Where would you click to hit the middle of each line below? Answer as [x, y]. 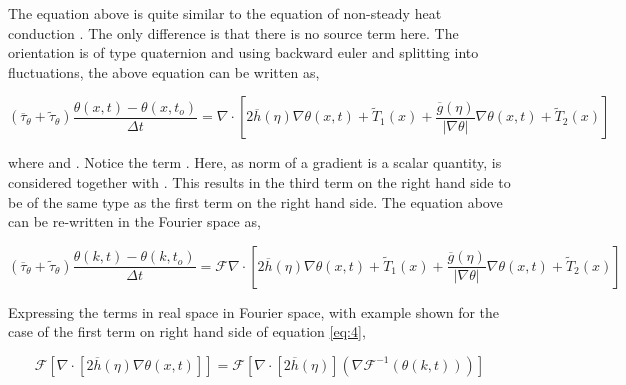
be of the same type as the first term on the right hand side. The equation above [255, 201]
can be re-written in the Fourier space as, [134, 221]
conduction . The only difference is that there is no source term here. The [233, 32]
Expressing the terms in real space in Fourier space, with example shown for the [254, 311]
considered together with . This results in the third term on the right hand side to [259, 181]
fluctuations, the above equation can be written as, [164, 71]
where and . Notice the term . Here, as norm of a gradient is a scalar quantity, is [255, 162]
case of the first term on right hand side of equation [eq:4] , [187, 331]
